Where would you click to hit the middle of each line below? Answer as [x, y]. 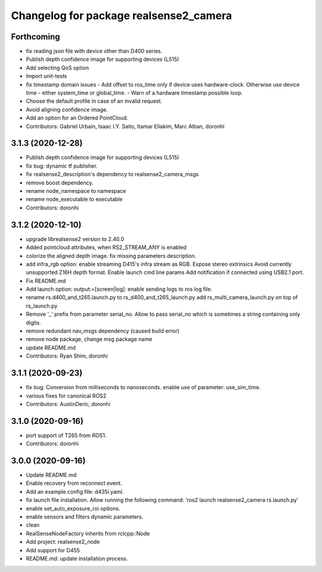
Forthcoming [35, 37]
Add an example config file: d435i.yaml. [75, 491]
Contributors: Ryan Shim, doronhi [67, 356]
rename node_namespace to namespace [76, 191]
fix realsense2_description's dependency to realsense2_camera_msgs [112, 174]
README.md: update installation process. [77, 559]
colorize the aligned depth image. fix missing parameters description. [111, 256]
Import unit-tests [47, 76]
